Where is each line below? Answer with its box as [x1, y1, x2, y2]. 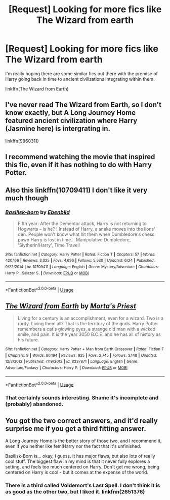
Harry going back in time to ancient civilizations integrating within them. [5, 76, 155, 82]
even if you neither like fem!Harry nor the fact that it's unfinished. [5, 443, 142, 449]
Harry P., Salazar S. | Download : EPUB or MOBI [5, 270, 89, 275]
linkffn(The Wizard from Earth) [5, 85, 69, 92]
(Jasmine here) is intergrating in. [5, 124, 110, 133]
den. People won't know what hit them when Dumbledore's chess [17, 231, 155, 237]
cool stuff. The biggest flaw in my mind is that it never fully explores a [5, 458, 150, 464]
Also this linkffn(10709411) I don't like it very [5, 185, 148, 194]
